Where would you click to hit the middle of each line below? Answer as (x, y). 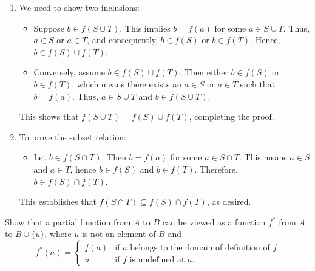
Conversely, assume (69, 72)
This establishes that (58, 201)
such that (258, 84)
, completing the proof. (232, 116)
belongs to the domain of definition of (200, 248)
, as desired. (229, 201)
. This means (263, 157)
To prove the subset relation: (73, 136)
